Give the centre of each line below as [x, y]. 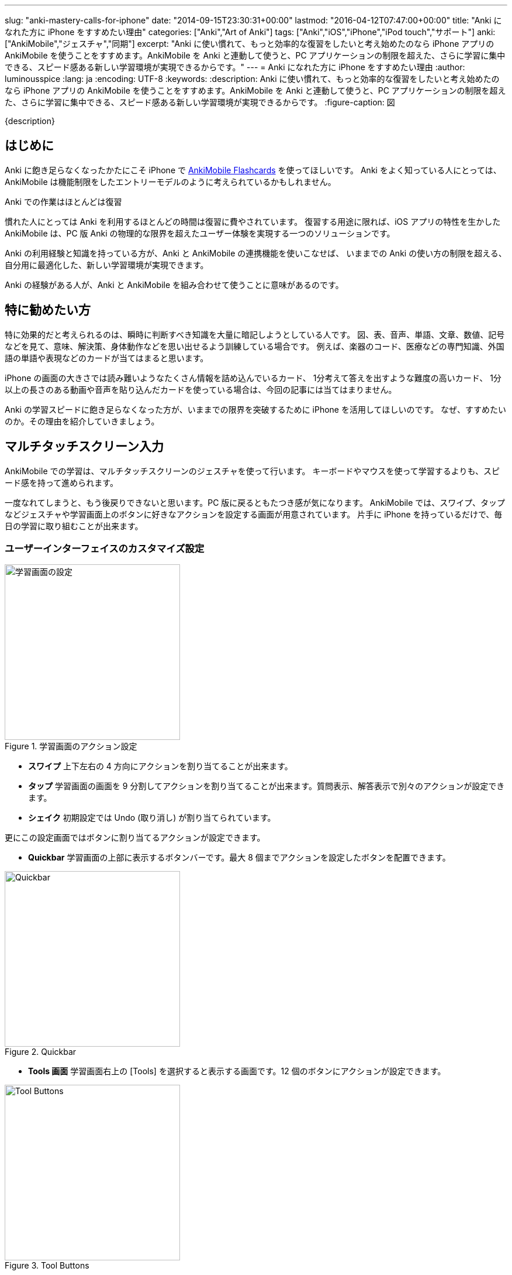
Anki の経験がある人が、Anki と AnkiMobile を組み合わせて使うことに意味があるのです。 [174, 285]
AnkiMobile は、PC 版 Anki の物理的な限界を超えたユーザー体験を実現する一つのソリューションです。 [200, 233]
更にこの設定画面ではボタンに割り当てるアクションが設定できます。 [135, 838]
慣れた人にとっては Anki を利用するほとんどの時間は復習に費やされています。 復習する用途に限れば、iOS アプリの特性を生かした [253, 221]
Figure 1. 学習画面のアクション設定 [71, 746]
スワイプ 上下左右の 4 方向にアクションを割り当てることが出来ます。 [160, 766]
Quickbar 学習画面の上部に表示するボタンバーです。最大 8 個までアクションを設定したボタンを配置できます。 [239, 858]
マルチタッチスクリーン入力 [84, 447]
